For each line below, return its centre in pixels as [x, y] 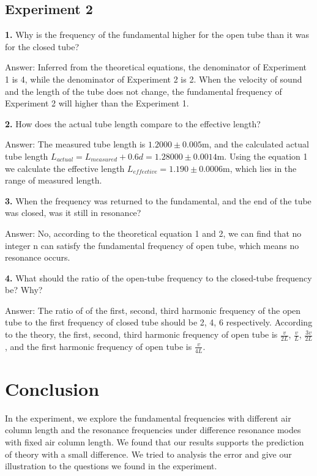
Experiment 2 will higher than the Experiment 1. [97, 103]
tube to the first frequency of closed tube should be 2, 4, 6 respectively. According [159, 322]
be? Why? [24, 290]
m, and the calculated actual [255, 144]
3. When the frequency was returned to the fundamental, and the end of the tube [158, 200]
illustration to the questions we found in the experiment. [111, 466]
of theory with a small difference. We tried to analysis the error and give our [148, 454]
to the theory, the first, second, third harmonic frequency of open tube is [141, 334]
